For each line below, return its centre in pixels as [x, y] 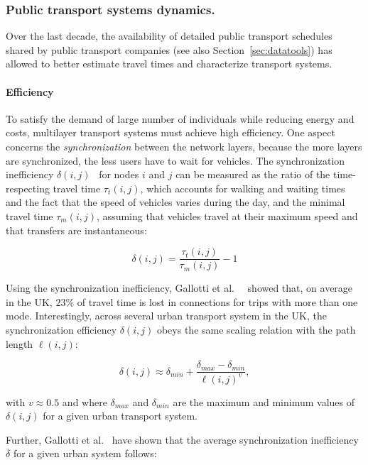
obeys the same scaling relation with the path [256, 329]
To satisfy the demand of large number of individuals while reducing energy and [180, 118]
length [20, 343]
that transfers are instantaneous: [76, 230]
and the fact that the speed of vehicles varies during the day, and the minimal [175, 202]
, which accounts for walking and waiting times [243, 188]
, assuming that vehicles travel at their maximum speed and [227, 215]
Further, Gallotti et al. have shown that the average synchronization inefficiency [182, 439]
